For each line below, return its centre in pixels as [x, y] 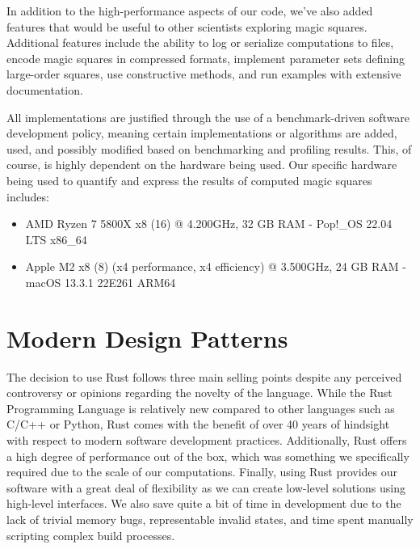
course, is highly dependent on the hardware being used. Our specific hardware [202, 165]
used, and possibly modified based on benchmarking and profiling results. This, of [209, 148]
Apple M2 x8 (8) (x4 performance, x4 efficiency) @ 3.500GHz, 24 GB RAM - [216, 266]
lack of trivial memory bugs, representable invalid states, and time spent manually [210, 519]
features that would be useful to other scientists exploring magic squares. [187, 26]
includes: [28, 196]
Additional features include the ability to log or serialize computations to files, [200, 42]
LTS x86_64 [56, 239]
